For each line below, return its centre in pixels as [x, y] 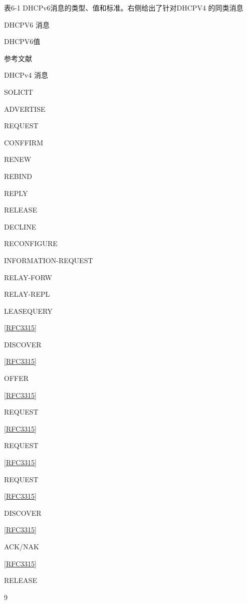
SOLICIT [19, 91]
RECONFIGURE [31, 243]
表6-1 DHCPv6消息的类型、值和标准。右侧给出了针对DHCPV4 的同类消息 [124, 8]
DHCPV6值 [22, 41]
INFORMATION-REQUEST [49, 260]
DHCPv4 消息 [26, 75]
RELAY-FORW [28, 277]
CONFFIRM [24, 142]
